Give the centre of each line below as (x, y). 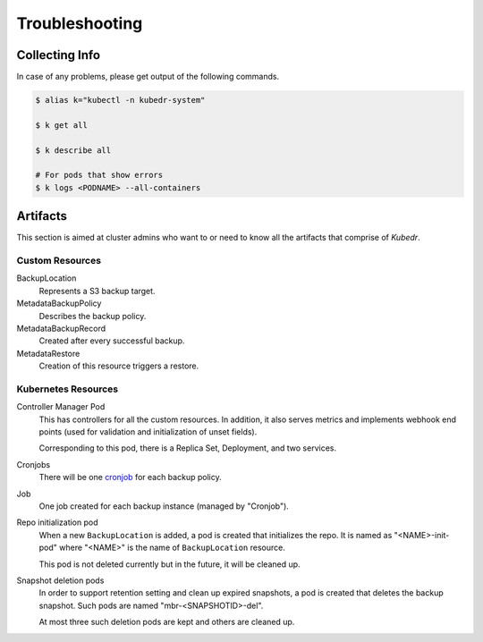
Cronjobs (34, 464)
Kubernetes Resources (68, 389)
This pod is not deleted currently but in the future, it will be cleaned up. (169, 564)
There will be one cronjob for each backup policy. (131, 477)
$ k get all (62, 125)
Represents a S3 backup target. (97, 291)
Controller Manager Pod (61, 407)
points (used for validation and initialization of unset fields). (148, 432)
